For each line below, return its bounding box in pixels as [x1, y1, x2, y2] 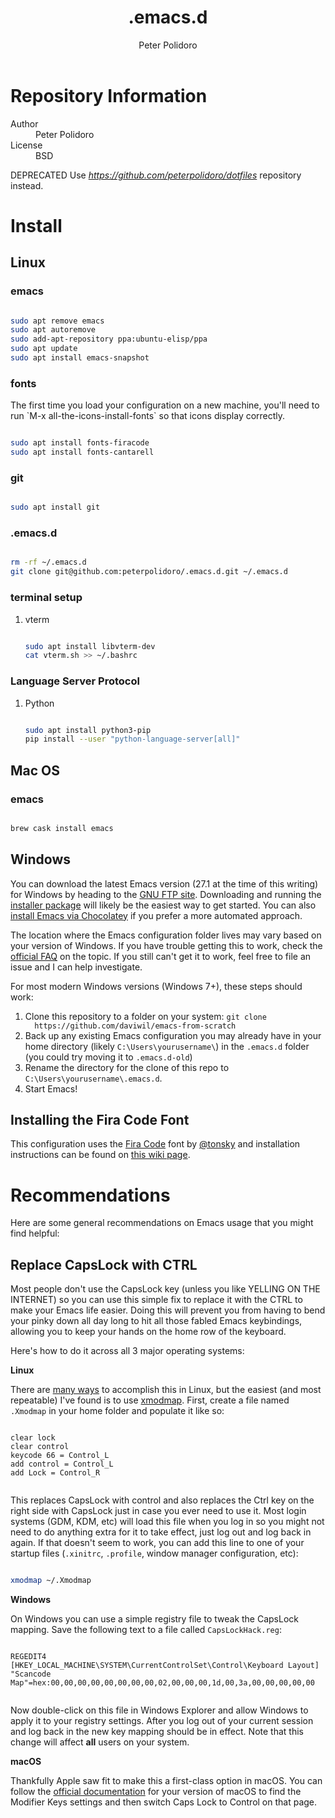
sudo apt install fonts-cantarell [10, 447, 155, 458]
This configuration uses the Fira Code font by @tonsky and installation [10, 1138, 301, 1150]
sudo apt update [10, 344, 78, 354]
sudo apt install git [10, 502, 101, 513]
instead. [10, 179, 44, 191]
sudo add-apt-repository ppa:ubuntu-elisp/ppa [10, 334, 208, 345]
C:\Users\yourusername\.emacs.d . [24, 1072, 163, 1084]
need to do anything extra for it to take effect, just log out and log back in [10, 1526, 312, 1538]
